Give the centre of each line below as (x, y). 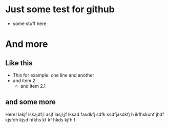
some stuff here (29, 23)
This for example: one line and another (54, 75)
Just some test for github (60, 9)
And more (27, 44)
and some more (31, 102)
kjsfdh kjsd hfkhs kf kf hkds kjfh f (40, 120)
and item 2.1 (33, 86)
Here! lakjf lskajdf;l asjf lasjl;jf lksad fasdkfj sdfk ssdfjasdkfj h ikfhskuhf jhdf (85, 114)
